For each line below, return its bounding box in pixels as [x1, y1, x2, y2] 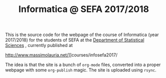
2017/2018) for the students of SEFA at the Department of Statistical [5, 37, 145, 43]
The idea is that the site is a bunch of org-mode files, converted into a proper [5, 61, 161, 68]
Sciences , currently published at [5, 42, 73, 48]
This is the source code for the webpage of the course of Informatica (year [5, 31, 159, 38]
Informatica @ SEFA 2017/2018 [18, 3, 150, 15]
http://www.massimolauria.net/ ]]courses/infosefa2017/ [5, 52, 118, 58]
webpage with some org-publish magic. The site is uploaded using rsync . [5, 67, 157, 73]
